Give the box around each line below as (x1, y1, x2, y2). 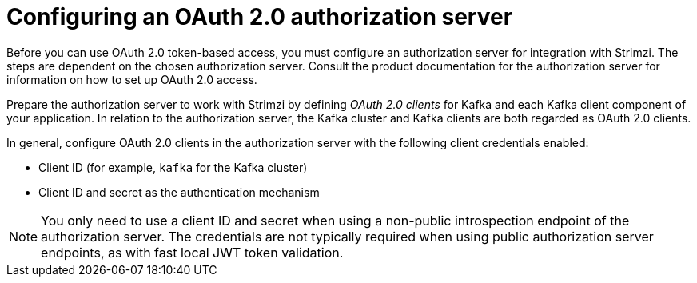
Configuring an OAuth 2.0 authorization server (6, 3, 513, 30)
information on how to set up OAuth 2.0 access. (6, 72, 257, 86)
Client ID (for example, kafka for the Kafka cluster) (38, 160, 308, 174)
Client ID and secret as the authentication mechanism (38, 185, 320, 199)
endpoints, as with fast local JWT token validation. (41, 244, 344, 261)
